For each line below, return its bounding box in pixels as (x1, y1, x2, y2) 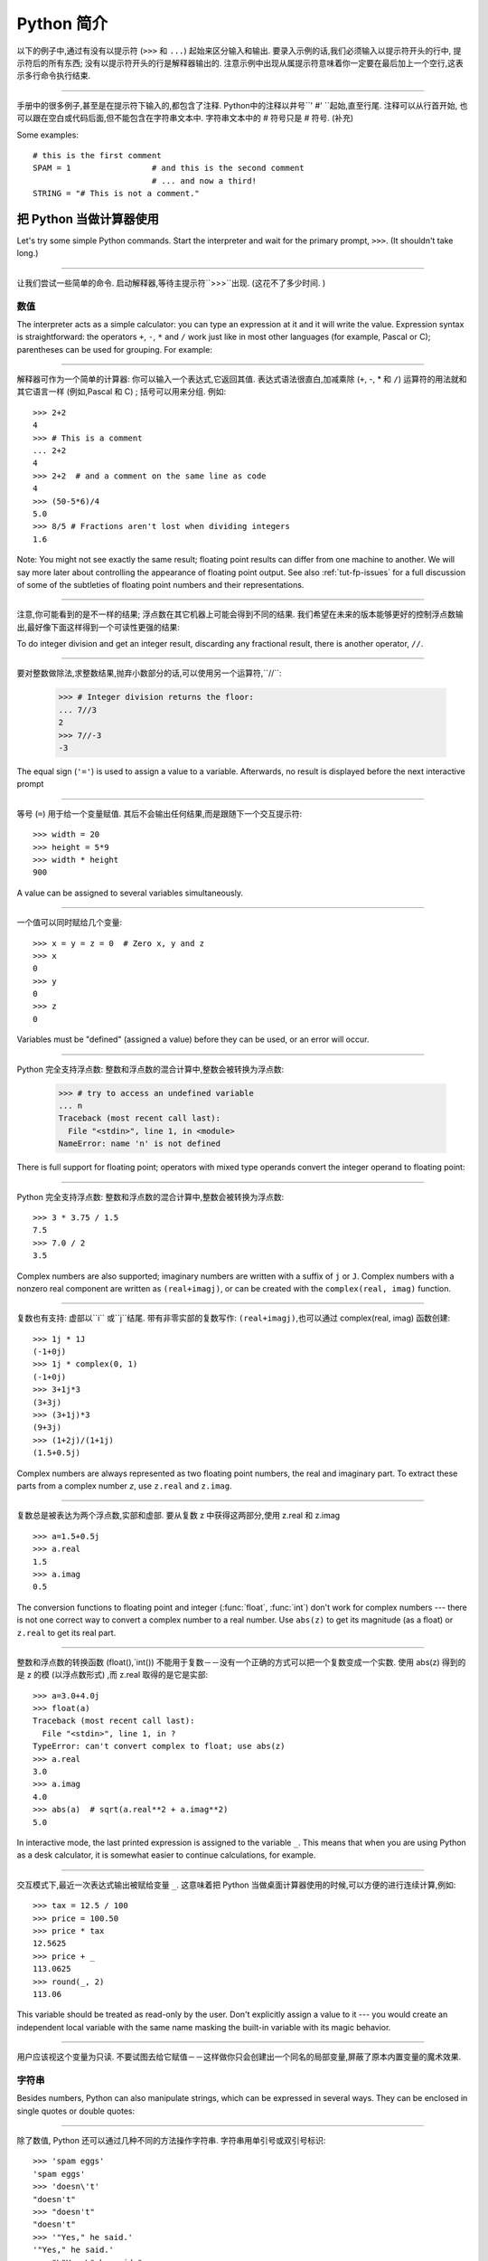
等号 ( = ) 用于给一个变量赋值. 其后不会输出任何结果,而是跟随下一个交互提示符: (16, 808, 303, 818)
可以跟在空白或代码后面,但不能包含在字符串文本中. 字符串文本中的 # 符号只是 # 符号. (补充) (16, 113, 354, 124)
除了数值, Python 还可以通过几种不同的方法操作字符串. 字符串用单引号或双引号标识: (16, 2134, 326, 2145)
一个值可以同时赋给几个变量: (16, 917, 123, 928)
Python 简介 (16, 14, 108, 33)
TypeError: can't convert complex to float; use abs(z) (33, 1741, 286, 1752)
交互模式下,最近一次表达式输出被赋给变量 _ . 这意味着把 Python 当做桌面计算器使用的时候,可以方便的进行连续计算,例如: (16, 1879, 456, 1890)
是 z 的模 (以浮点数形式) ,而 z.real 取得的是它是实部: (16, 1670, 208, 1680)
